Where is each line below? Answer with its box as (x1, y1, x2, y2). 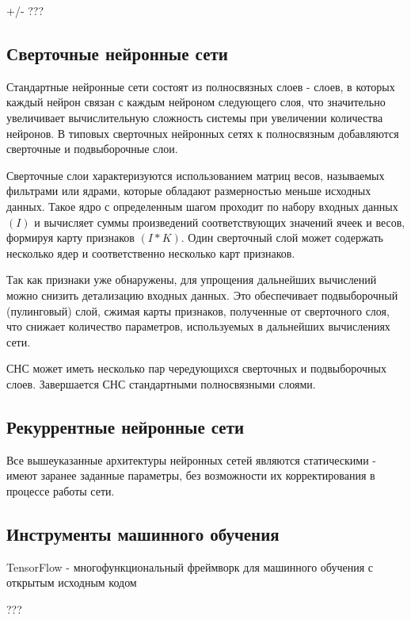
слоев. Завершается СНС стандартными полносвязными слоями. (6, 375, 316, 392)
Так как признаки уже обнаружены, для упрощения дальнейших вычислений (6, 271, 377, 288)
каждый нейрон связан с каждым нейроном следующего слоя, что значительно (6, 94, 386, 110)
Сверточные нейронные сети (6, 40, 228, 65)
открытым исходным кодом (6, 574, 137, 591)
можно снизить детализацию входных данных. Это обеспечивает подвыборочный (6, 286, 398, 303)
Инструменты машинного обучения (6, 521, 280, 545)
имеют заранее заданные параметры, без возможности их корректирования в (6, 467, 375, 484)
